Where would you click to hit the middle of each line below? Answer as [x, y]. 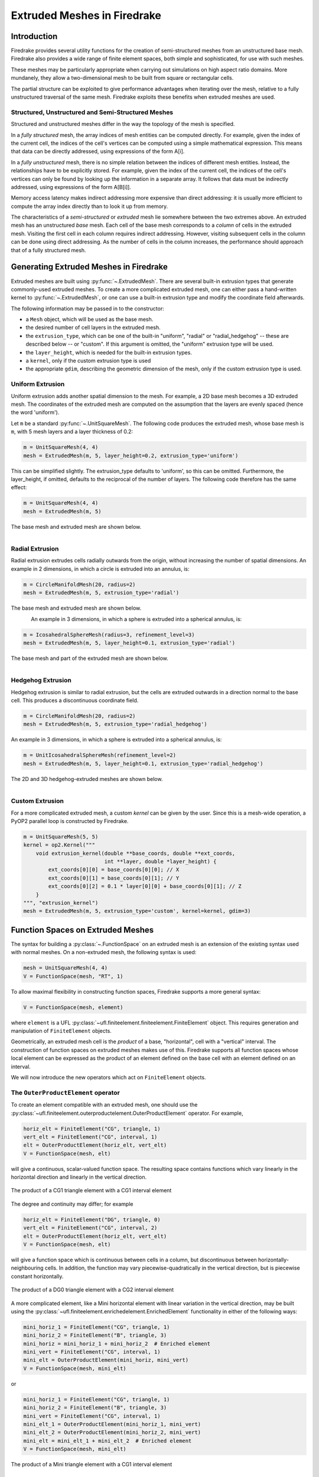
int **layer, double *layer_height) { [160, 862]
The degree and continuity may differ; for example [72, 1204]
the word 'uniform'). [35, 412]
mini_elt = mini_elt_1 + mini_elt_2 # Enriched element [108, 1441]
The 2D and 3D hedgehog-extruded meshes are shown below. [87, 779]
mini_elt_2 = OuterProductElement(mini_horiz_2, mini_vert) [112, 1432]
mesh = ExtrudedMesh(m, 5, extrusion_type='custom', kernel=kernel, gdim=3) [137, 911]
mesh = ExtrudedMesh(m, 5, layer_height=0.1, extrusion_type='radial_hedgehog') [143, 763]
